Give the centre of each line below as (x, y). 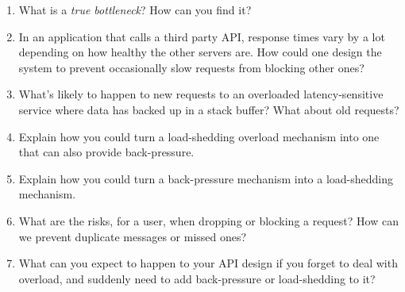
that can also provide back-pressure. (106, 152)
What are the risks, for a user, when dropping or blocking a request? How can (208, 220)
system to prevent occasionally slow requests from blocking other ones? (191, 67)
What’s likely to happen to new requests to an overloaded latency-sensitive (201, 94)
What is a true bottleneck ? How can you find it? (135, 10)
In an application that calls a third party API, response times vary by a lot (202, 36)
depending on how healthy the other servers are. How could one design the (200, 52)
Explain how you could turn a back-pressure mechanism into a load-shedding (206, 178)
